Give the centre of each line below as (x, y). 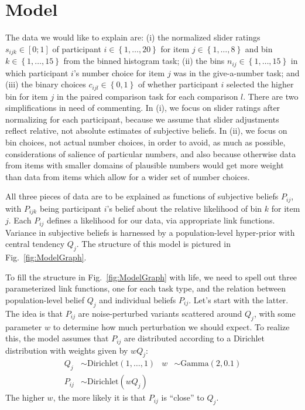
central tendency (35, 244)
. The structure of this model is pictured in (153, 244)
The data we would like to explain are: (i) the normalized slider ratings (133, 37)
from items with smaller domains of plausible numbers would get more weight (145, 165)
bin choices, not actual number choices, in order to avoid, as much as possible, (145, 142)
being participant (70, 208)
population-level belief (45, 299)
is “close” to (183, 397)
